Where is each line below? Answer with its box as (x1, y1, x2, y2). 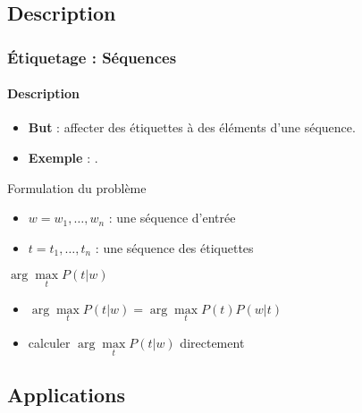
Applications (7, 381, 126, 409)
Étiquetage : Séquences (7, 46, 177, 68)
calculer (28, 333, 71, 351)
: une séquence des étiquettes (95, 238, 254, 257)
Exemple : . (28, 148, 98, 167)
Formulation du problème (7, 178, 147, 197)
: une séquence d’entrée (108, 208, 236, 227)
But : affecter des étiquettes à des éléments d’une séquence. (28, 118, 356, 137)
